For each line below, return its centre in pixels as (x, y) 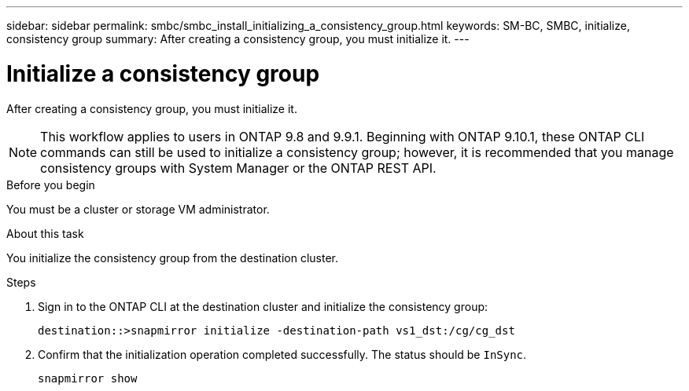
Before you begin (51, 185)
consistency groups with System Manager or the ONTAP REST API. (238, 168)
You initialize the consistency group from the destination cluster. (173, 258)
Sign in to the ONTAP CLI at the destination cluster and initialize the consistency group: (263, 306)
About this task (45, 233)
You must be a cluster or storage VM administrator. (138, 209)
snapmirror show (88, 378)
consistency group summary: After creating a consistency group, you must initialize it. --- (238, 39)
